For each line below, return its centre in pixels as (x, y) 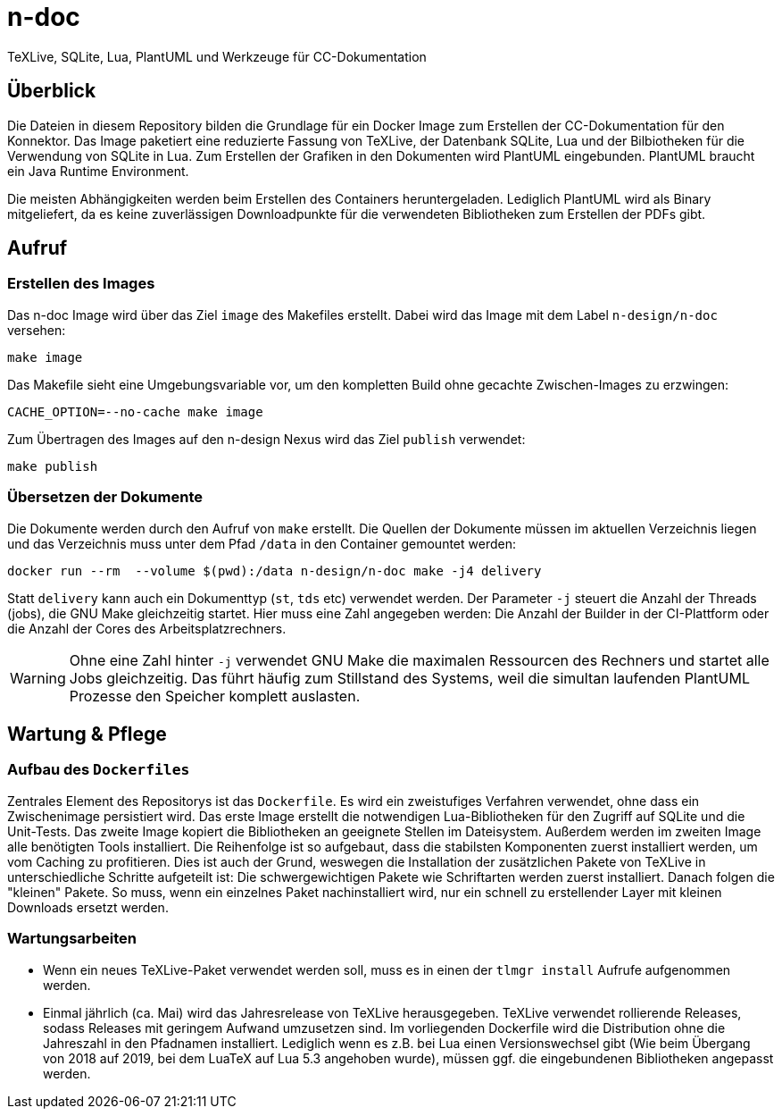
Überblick (52, 91)
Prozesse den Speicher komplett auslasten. (215, 696)
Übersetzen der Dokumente (105, 497)
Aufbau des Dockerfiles (99, 770)
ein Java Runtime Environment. (98, 171)
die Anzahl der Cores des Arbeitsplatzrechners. (147, 628)
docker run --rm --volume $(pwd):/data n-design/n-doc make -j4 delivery (275, 571)
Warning (38, 678)
